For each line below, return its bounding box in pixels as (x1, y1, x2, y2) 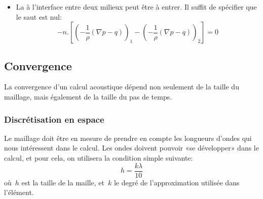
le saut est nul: (16, 11, 62, 22)
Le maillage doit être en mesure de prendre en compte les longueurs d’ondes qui (4, 132, 252, 143)
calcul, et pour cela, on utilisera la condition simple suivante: (4, 152, 193, 163)
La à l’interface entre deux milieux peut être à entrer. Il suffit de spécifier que (16, 2, 257, 12)
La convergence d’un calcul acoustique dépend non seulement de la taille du (4, 81, 239, 92)
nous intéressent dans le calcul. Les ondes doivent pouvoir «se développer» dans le (4, 142, 259, 153)
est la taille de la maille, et (21, 177, 104, 187)
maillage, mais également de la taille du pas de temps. (4, 91, 172, 102)
